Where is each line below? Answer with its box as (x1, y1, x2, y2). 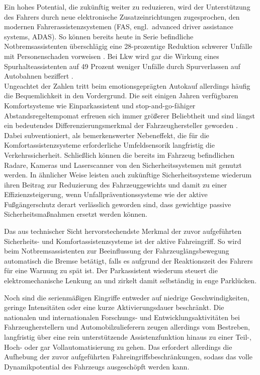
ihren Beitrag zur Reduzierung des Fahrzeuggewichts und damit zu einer (4, 179, 227, 190)
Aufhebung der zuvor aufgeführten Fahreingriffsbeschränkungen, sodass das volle (4, 351, 253, 362)
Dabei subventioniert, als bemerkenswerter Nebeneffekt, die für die (4, 130, 209, 140)
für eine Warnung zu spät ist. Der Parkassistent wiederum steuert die (4, 265, 218, 276)
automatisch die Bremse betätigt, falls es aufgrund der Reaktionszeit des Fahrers (4, 255, 253, 266)
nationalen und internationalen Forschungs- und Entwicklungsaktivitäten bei (4, 311, 240, 322)
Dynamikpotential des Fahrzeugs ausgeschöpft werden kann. (4, 361, 190, 371)
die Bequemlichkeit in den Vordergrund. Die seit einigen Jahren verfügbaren (4, 90, 238, 101)
